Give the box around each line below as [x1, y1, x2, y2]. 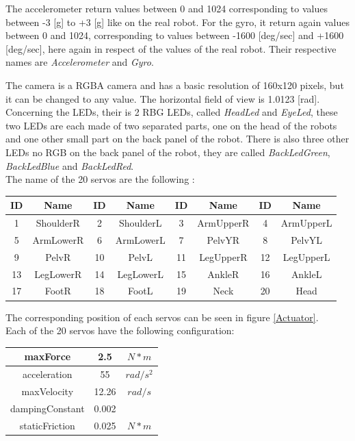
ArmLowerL [115, 232, 166, 247]
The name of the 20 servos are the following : [5, 172, 195, 186]
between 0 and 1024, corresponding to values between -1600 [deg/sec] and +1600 [5, 28, 344, 42]
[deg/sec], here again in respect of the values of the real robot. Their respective [5, 41, 337, 55]
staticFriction [19, 418, 75, 432]
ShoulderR [36, 216, 80, 230]
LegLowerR [34, 266, 82, 281]
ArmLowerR [32, 232, 84, 247]
